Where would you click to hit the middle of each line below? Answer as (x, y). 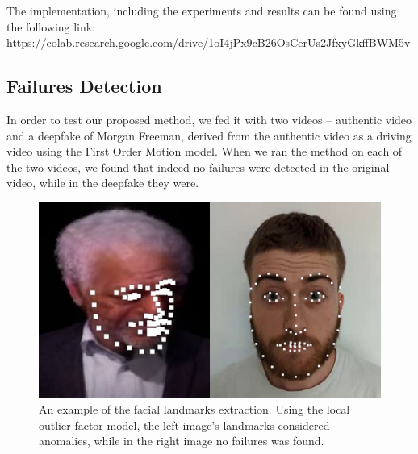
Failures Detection (84, 86)
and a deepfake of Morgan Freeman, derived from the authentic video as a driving (209, 135)
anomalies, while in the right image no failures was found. (182, 441)
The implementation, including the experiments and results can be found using (202, 10)
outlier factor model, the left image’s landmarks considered (184, 425)
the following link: (51, 26)
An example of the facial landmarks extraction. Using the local (194, 409)
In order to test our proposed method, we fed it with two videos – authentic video (209, 119)
